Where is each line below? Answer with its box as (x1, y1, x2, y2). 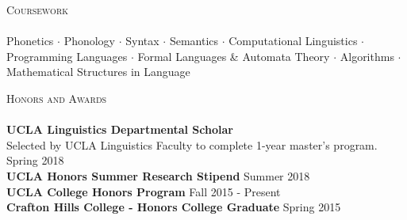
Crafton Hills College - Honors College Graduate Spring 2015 (6, 199, 341, 215)
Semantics (169, 32, 219, 49)
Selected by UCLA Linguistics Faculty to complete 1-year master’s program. (6, 136, 378, 153)
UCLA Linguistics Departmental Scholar (6, 121, 233, 138)
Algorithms (340, 47, 394, 64)
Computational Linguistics (228, 32, 358, 49)
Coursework (6, 2, 69, 17)
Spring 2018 (6, 152, 64, 169)
